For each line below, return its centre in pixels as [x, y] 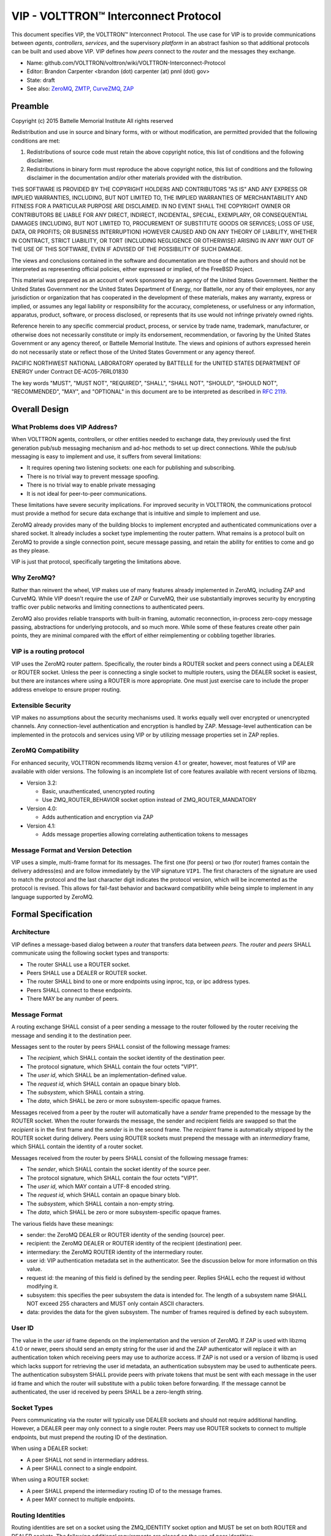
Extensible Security [41, 705]
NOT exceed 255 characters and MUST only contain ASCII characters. [116, 1304]
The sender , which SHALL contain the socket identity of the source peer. [119, 1169]
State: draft [41, 80]
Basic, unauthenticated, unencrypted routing [98, 791]
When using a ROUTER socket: [50, 1479]
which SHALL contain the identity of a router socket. [77, 1146]
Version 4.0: [42, 809]
